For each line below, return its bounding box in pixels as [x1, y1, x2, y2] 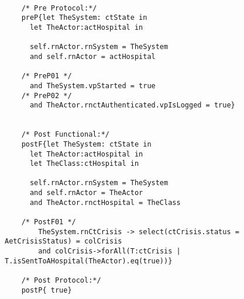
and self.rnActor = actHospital [29, 52, 156, 61]
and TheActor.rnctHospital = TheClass [29, 198, 181, 207]
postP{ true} [21, 286, 72, 294]
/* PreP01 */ [21, 72, 72, 81]
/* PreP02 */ [21, 91, 72, 100]
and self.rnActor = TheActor [29, 189, 143, 197]
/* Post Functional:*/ [21, 130, 109, 139]
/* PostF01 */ [21, 218, 76, 227]
